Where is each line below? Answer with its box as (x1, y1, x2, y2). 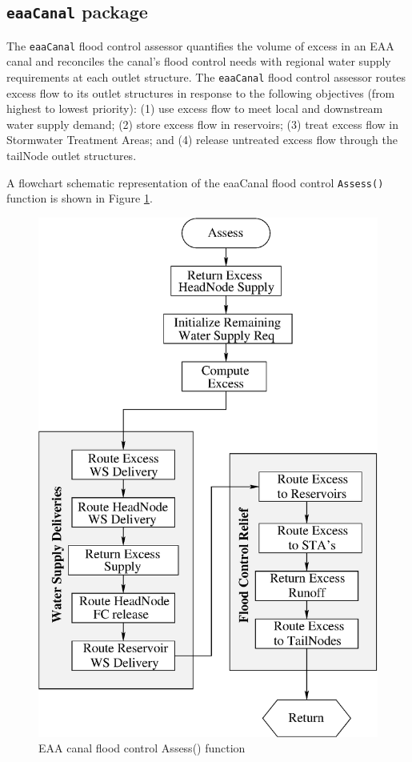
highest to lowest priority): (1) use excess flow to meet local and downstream (6, 100, 383, 117)
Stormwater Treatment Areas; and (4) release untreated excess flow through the (6, 131, 398, 148)
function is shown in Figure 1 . (6, 190, 153, 207)
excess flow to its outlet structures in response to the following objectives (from (6, 84, 395, 101)
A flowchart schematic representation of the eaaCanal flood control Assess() (6, 174, 384, 190)
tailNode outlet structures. (6, 147, 137, 164)
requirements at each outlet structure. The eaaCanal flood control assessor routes (6, 69, 406, 86)
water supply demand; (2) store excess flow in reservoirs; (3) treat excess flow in (6, 115, 398, 132)
